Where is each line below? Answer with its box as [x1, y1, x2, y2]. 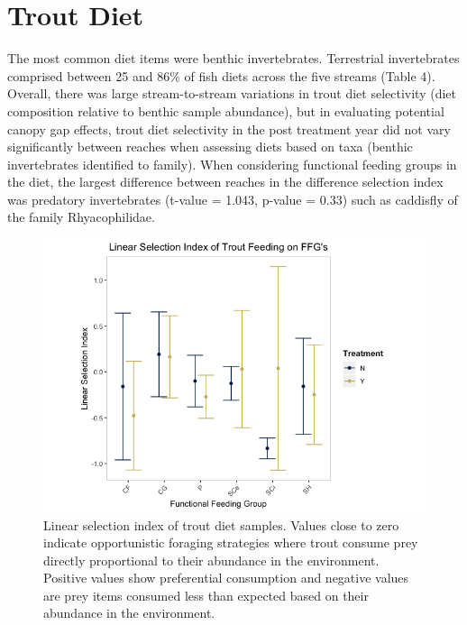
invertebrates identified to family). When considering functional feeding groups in [7, 154, 457, 173]
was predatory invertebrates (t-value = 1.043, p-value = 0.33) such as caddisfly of [7, 189, 458, 208]
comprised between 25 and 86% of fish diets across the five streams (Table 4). [7, 66, 435, 85]
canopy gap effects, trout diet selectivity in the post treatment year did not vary [7, 119, 451, 138]
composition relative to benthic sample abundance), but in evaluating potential [7, 101, 444, 120]
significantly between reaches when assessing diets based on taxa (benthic [7, 137, 413, 156]
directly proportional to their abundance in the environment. [43, 550, 380, 569]
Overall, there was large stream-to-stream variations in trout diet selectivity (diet [7, 84, 457, 103]
